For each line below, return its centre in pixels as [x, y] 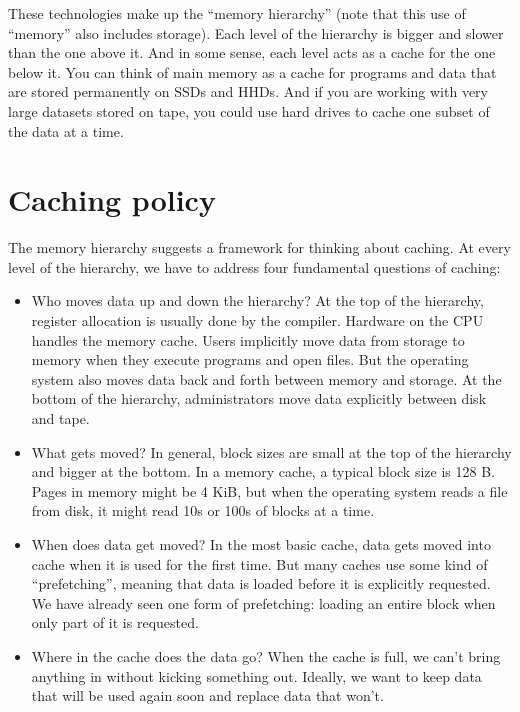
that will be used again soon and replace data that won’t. [207, 695]
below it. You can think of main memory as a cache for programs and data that [252, 71]
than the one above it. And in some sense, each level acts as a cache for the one [252, 52]
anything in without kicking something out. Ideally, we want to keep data [256, 675]
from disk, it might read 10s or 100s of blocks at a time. [203, 510]
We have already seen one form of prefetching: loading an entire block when [263, 602]
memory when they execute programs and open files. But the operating [250, 359]
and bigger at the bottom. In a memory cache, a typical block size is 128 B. [263, 471]
